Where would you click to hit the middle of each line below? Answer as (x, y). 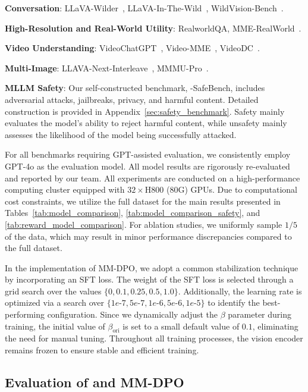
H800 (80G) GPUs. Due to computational (221, 189)
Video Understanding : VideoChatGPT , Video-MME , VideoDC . (132, 48)
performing (25, 314)
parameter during (260, 314)
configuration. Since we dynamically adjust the (133, 314)
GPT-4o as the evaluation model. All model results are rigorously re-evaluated (147, 166)
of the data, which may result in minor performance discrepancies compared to (148, 236)
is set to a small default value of (181, 326)
